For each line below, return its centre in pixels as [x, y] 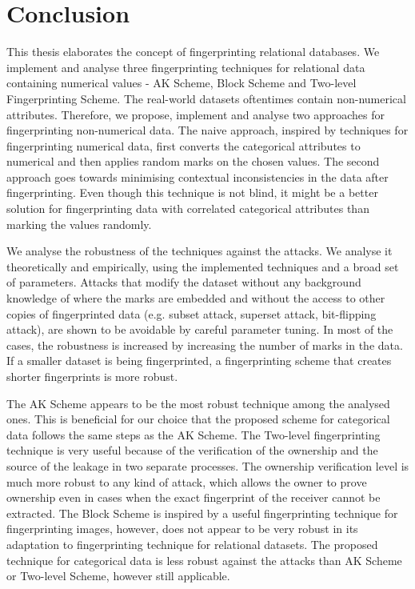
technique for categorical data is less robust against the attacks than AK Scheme [204, 560]
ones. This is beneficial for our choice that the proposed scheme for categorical [198, 419]
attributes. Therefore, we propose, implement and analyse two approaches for [196, 114]
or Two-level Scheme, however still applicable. [118, 576]
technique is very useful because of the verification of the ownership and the [192, 450]
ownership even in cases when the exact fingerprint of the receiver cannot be [194, 497]
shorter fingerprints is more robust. [92, 376]
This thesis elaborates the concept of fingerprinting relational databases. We [193, 52]
